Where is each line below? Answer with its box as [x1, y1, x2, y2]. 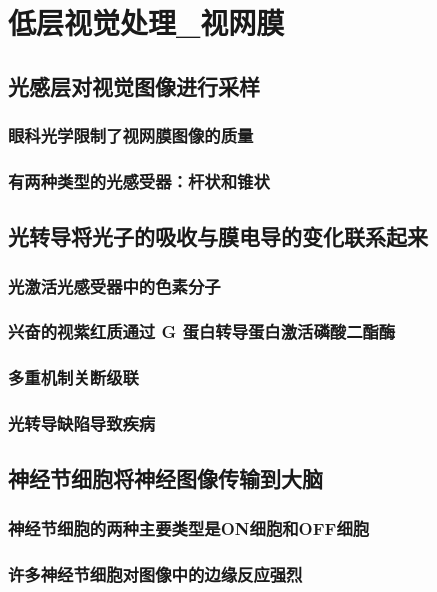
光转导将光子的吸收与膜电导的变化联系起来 [8, 221, 428, 252]
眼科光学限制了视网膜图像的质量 [8, 123, 254, 148]
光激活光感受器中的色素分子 [8, 273, 221, 298]
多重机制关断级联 [8, 365, 139, 390]
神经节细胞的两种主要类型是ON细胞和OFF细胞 [8, 515, 370, 540]
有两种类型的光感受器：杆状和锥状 [8, 168, 270, 193]
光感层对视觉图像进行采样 [8, 70, 260, 101]
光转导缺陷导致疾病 [8, 411, 156, 436]
